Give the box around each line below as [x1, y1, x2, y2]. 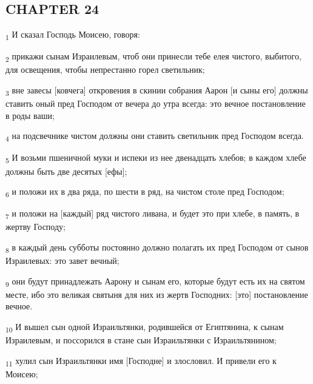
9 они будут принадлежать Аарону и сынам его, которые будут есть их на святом [5, 274, 305, 289]
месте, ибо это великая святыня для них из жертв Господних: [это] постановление [5, 288, 308, 300]
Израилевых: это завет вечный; [5, 254, 119, 267]
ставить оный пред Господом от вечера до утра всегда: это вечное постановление [5, 97, 306, 110]
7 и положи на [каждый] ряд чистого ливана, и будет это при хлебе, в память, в [5, 207, 300, 221]
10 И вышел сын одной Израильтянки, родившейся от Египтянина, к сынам [5, 320, 284, 334]
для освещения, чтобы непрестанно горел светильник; [5, 63, 205, 76]
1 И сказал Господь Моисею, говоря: [5, 28, 140, 42]
